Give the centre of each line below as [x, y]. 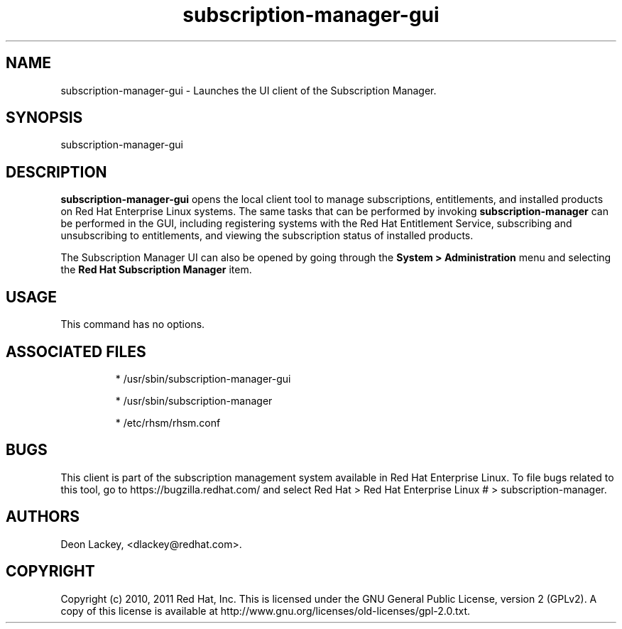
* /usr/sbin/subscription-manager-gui [203, 378]
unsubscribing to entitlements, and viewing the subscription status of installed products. [267, 236]
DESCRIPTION [56, 172]
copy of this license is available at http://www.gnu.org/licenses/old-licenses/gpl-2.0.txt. [266, 611]
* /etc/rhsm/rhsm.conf [168, 422]
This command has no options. [133, 324]
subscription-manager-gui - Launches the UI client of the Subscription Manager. [249, 90]
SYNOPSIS [44, 118]
